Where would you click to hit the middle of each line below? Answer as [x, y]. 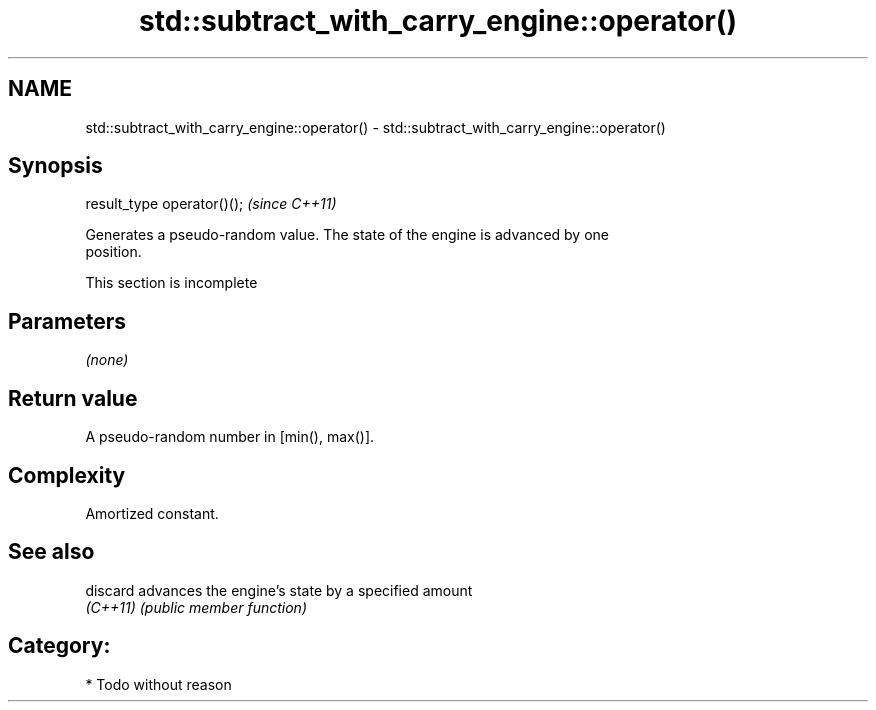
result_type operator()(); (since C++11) [211, 204]
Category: [59, 646]
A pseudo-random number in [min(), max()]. [230, 437]
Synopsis [55, 166]
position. [113, 252]
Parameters [67, 321]
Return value [73, 398]
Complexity [67, 475]
